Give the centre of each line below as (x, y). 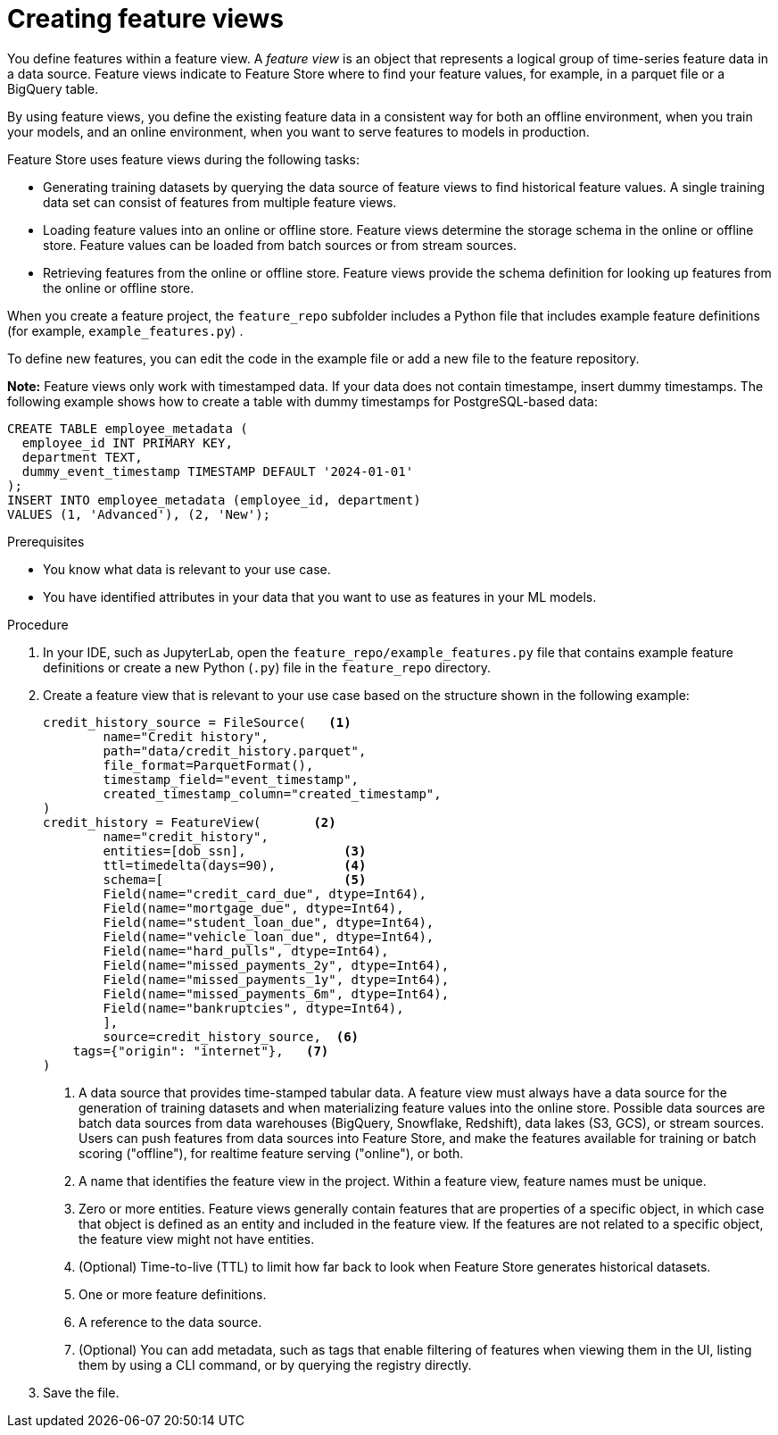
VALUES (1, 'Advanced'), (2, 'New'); (139, 514)
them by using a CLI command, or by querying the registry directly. (275, 1364)
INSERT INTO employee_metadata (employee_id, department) (214, 500)
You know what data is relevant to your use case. (187, 569)
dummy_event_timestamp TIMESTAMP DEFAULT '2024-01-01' (218, 471)
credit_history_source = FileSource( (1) (197, 722)
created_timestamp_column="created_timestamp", (272, 793)
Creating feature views (145, 19)
